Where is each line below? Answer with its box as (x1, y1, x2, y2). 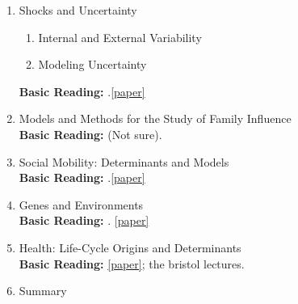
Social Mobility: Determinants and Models (19, 153, 229, 170)
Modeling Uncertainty (38, 56, 147, 73)
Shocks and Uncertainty (19, 2, 137, 18)
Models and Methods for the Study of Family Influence (19, 110, 292, 127)
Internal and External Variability (38, 28, 202, 45)
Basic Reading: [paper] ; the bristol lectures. (19, 255, 245, 272)
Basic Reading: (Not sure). (19, 125, 162, 142)
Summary (19, 282, 67, 299)
